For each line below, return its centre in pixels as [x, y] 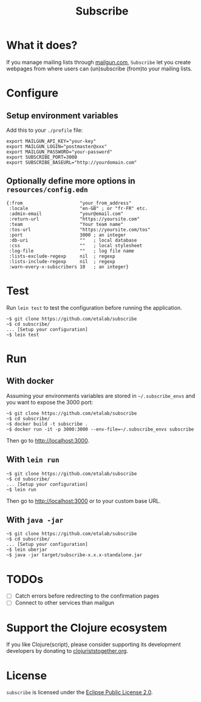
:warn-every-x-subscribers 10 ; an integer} [69, 267]
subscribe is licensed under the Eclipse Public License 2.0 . [80, 692]
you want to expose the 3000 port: [50, 402]
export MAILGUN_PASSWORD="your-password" [60, 152]
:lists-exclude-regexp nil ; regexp [62, 256]
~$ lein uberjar [27, 550]
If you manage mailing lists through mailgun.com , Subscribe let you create [99, 62]
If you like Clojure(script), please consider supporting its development [94, 644]
